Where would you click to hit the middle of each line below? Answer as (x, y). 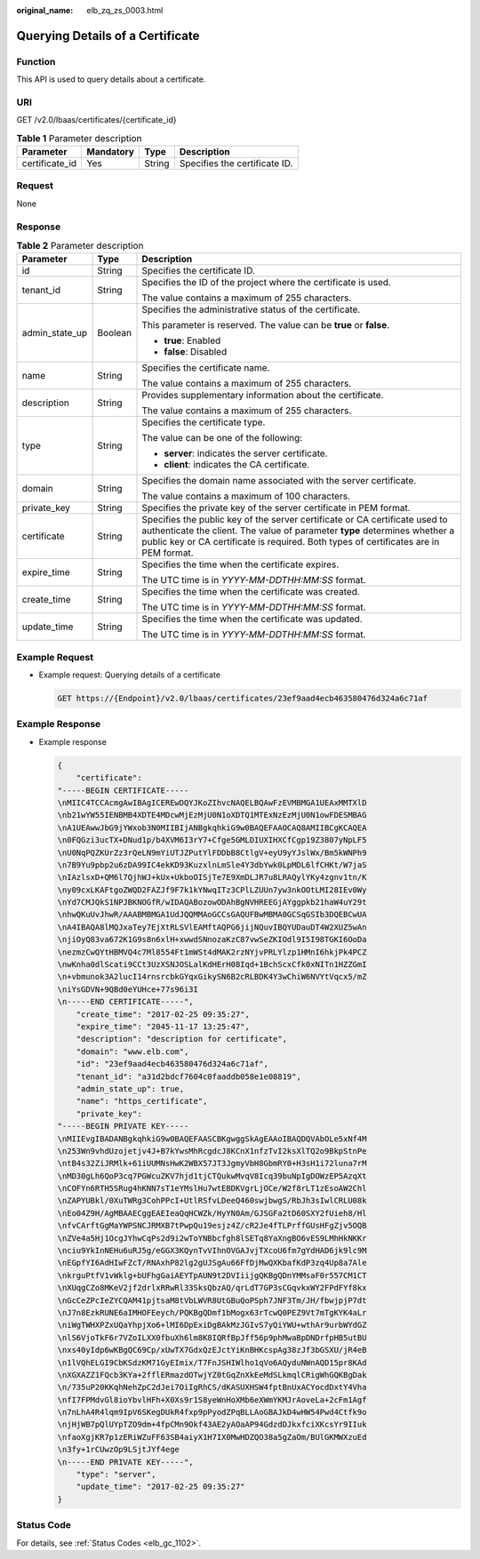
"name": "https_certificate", (142, 1101)
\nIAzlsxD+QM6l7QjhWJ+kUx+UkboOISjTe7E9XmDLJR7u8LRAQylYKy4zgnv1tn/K (212, 877)
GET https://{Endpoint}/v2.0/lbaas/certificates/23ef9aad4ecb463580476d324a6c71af (243, 699)
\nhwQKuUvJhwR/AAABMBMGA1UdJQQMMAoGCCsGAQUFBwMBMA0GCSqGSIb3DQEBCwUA (212, 915)
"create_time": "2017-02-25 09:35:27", (163, 1014)
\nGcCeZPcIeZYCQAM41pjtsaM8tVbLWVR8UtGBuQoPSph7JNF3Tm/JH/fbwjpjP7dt (212, 1300)
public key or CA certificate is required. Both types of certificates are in (291, 542)
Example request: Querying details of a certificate (130, 675)
